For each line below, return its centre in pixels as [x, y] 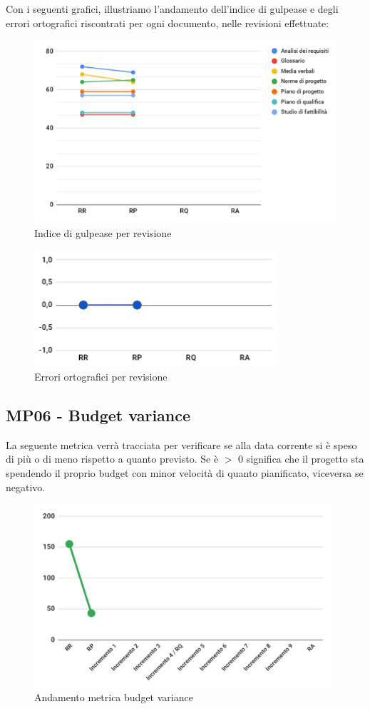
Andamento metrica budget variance [114, 697]
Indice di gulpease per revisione [103, 232]
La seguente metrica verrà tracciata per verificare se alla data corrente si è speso [181, 444]
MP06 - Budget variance [98, 414]
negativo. [26, 487]
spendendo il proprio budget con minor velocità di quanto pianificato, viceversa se [185, 472]
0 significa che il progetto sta [301, 459]
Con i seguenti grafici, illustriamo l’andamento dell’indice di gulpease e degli [172, 9]
